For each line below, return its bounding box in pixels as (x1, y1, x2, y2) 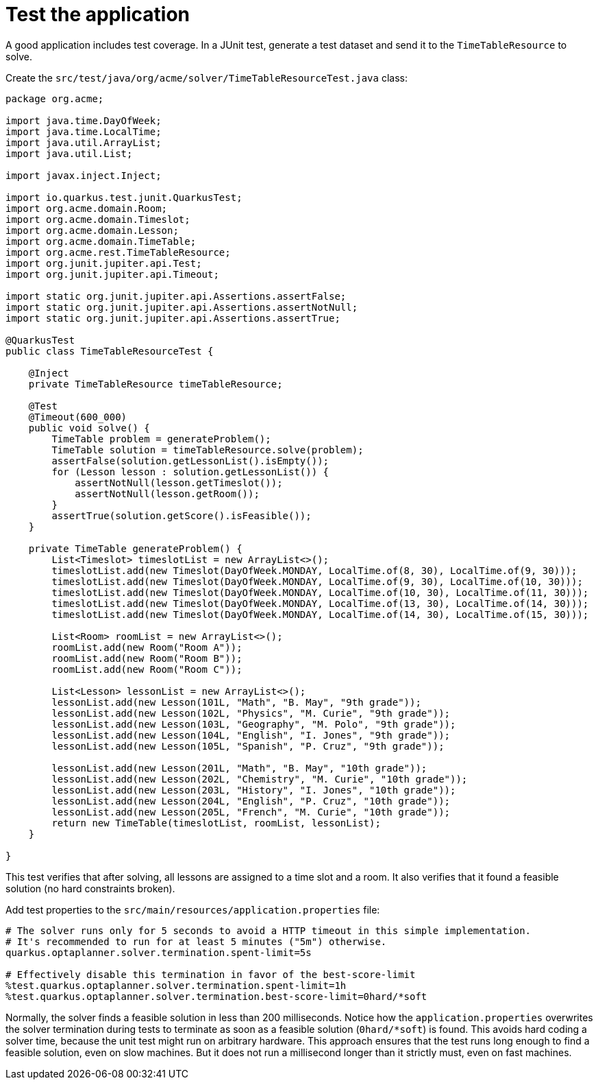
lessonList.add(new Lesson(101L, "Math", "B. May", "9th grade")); (51, 696, 421, 708)
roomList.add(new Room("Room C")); (51, 663, 242, 675)
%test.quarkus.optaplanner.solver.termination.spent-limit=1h (5, 979, 347, 991)
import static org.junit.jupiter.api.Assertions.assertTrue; (5, 312, 340, 324)
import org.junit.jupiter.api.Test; (5, 257, 202, 269)
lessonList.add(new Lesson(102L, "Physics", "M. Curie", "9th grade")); (51, 707, 451, 719)
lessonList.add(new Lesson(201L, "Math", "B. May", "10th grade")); (51, 762, 427, 774)
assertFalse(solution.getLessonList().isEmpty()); (51, 455, 329, 466)
